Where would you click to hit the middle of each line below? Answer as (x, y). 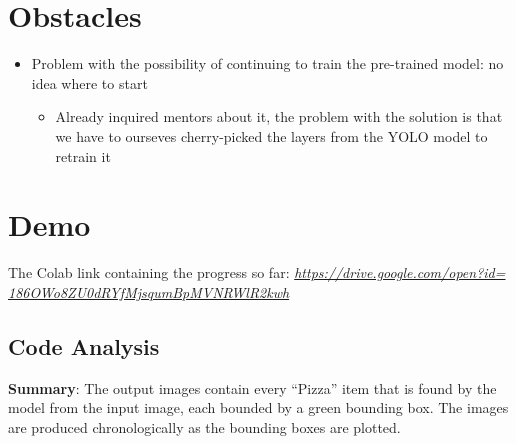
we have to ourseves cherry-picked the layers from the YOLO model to (271, 135)
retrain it (83, 155)
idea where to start (89, 82)
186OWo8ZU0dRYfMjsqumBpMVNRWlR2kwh (149, 291)
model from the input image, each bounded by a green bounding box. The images (258, 407)
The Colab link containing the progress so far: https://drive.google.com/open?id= (257, 272)
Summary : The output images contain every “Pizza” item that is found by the (252, 387)
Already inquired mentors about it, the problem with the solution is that (279, 116)
